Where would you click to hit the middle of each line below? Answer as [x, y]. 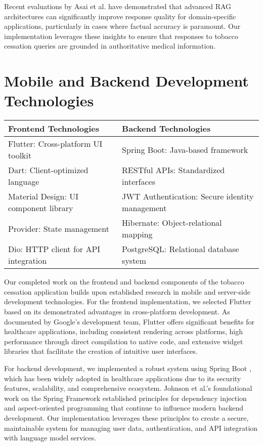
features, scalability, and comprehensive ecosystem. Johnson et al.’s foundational [128, 388]
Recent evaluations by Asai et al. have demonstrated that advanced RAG [118, 6]
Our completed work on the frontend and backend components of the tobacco [124, 282]
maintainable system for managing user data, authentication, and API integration [131, 428]
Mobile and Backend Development [126, 81]
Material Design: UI [43, 196]
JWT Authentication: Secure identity [188, 196]
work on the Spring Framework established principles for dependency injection [125, 398]
